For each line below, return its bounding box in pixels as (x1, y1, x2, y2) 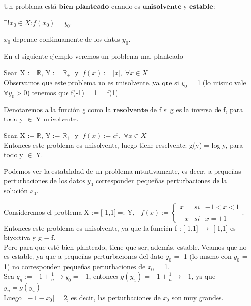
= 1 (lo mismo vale (189, 77, 246, 87)
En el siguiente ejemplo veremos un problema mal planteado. (4, 51, 185, 61)
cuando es (111, 1, 140, 11)
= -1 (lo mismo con (174, 251, 232, 261)
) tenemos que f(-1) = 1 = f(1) (27, 87, 118, 98)
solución (4, 186, 28, 196)
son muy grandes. (171, 292, 224, 302)
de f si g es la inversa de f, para (150, 104, 243, 114)
